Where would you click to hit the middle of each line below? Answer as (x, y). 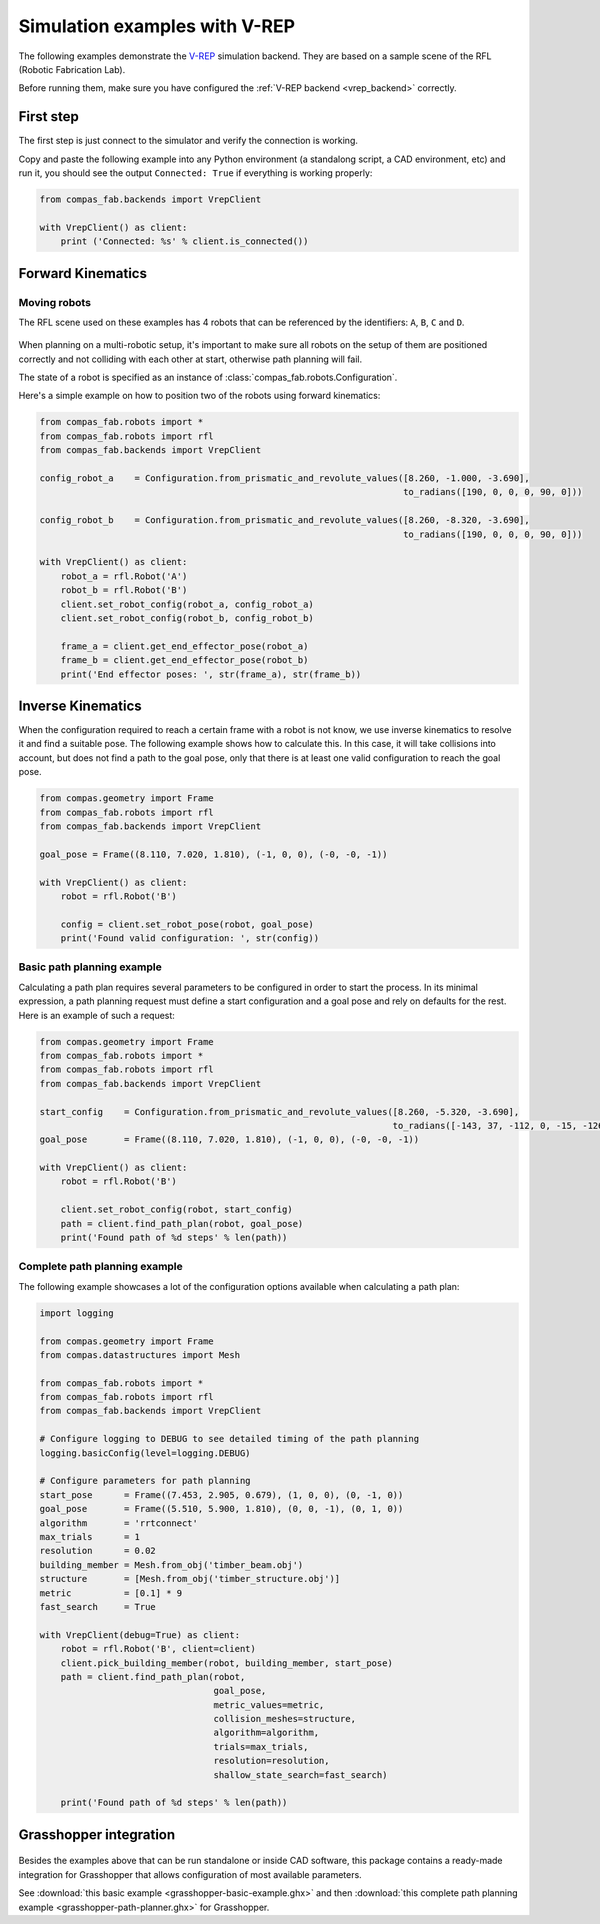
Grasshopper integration (97, 1834)
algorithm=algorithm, (266, 1733)
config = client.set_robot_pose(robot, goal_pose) (187, 924)
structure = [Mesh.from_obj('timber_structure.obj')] (190, 1579)
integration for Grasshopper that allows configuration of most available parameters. (190, 1874)
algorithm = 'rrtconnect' (119, 1523)
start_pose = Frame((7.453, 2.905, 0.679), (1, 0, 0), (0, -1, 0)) (221, 1494)
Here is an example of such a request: (96, 1015)
